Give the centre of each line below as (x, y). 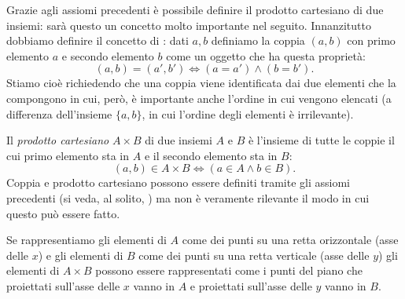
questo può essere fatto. (63, 213)
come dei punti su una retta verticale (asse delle (254, 255)
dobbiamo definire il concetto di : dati (98, 40)
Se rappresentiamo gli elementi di (87, 240)
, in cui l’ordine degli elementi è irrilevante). (248, 113)
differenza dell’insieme (59, 113)
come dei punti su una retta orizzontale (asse (290, 240)
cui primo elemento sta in (68, 155)
